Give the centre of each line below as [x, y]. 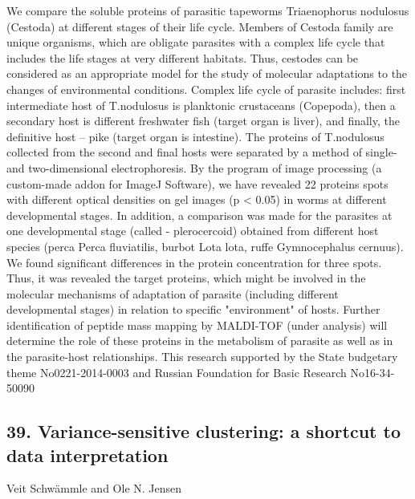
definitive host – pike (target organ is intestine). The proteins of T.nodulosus [195, 136]
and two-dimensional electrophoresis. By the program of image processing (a [194, 167]
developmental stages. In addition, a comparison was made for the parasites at [199, 215]
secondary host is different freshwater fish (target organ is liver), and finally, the [203, 121]
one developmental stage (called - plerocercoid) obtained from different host [193, 231]
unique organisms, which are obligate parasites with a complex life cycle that [196, 42]
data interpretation [87, 454]
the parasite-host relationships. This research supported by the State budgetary [202, 357]
